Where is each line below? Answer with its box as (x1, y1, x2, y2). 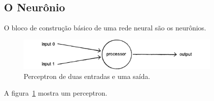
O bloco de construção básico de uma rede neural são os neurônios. (4, 23, 207, 33)
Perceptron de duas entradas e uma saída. (24, 71, 150, 81)
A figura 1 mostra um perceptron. (4, 87, 107, 98)
